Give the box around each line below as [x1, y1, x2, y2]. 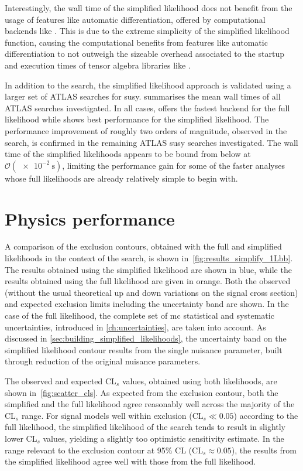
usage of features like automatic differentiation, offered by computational [5, 13, 266, 25]
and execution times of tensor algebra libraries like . [5, 59, 191, 71]
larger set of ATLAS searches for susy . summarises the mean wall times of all [5, 90, 281, 103]
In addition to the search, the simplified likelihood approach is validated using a [5, 78, 291, 91]
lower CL [5, 432, 37, 444]
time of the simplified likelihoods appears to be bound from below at [5, 148, 251, 160]
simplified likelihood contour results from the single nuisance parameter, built [5, 343, 283, 356]
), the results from [231, 443, 297, 456]
